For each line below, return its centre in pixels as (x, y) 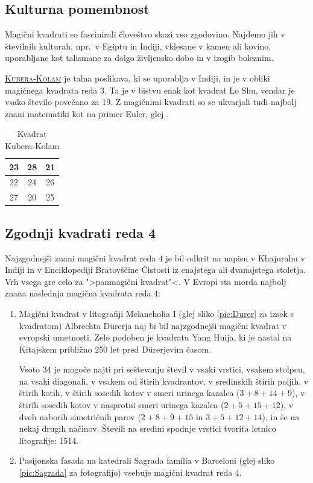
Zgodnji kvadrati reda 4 (80, 232)
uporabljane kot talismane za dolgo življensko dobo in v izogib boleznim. (139, 58)
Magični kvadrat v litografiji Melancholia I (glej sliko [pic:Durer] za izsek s (156, 313)
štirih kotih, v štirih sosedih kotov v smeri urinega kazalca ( (129, 393)
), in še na (281, 416)
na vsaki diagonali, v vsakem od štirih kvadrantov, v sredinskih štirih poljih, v (164, 381)
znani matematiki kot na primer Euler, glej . (87, 113)
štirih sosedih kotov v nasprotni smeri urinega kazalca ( (122, 405)
